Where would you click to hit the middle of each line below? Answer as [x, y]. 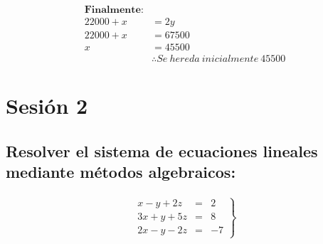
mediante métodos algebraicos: [121, 172]
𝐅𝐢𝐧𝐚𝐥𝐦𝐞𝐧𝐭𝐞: [114, 10]
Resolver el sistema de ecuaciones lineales [162, 150]
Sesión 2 [47, 106]
